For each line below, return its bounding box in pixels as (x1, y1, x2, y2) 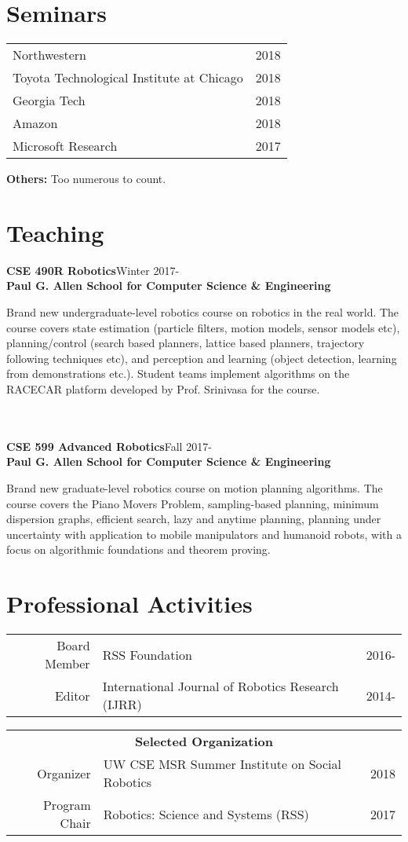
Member (45, 654, 90, 673)
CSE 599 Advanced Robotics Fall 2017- (6, 437, 212, 454)
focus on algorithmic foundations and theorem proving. (6, 541, 271, 558)
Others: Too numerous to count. (6, 170, 166, 187)
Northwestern (13, 46, 86, 64)
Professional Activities (6, 588, 253, 620)
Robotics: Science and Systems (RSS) (103, 804, 309, 823)
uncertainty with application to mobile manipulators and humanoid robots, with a (6, 525, 402, 542)
